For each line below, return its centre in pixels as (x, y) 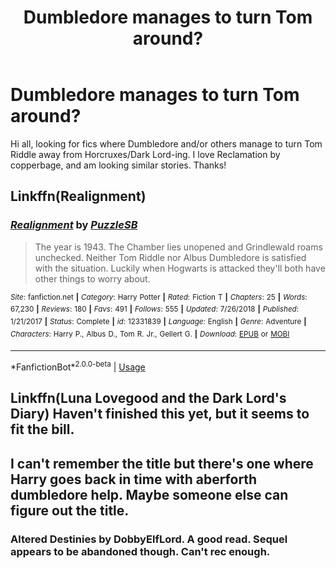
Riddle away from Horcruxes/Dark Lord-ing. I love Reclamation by (145, 154)
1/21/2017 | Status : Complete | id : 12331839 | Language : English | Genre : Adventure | (158, 321)
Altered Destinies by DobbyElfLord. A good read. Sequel (149, 539)
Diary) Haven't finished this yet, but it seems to (160, 414)
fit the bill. (42, 429)
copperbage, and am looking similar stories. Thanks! (118, 165)
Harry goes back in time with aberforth (134, 479)
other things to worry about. (92, 278)
